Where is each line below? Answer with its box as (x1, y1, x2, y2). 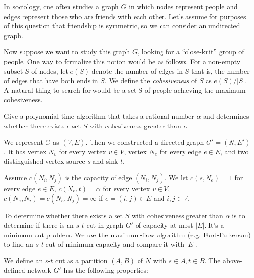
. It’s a (204, 220, 224, 230)
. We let (164, 172, 188, 182)
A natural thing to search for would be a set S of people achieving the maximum (4, 85, 246, 95)
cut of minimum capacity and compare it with (46, 239, 184, 249)
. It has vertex (4, 146, 46, 156)
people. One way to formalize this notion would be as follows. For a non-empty (4, 56, 241, 66)
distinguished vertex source (4, 156, 85, 166)
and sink (92, 156, 118, 166)
